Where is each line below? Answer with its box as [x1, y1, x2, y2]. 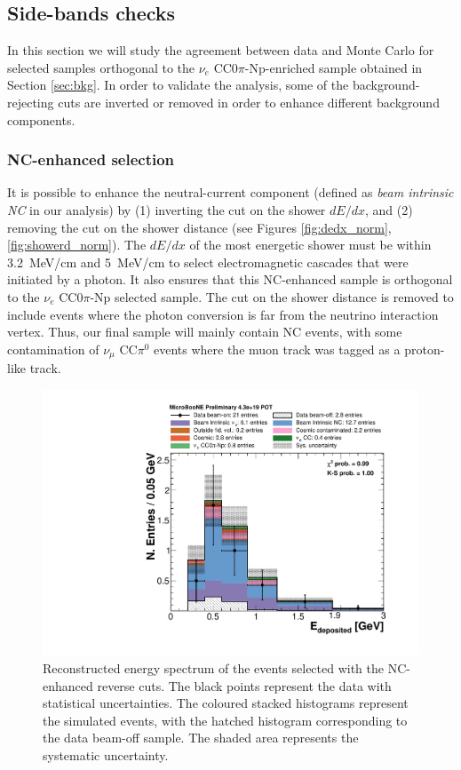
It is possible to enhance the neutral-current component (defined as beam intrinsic [7, 183, 454, 202]
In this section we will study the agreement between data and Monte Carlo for [7, 41, 434, 60]
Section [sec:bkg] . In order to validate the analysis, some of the [7, 75, 349, 94]
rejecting [7, 92, 54, 111]
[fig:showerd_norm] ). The [7, 235, 147, 254]
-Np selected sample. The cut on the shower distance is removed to [90, 287, 454, 306]
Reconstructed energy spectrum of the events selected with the [43, 659, 385, 678]
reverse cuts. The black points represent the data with [97, 676, 392, 695]
